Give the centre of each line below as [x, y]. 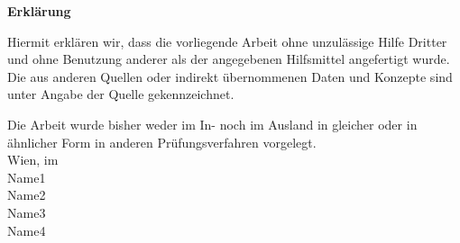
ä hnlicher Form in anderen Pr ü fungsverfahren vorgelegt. [162, 142]
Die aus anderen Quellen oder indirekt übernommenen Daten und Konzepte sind [230, 76]
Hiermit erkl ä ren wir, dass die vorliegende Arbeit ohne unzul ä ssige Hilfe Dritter [227, 41]
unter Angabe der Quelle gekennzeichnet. [121, 94]
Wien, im [33, 160]
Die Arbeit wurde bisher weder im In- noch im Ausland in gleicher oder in [212, 124]
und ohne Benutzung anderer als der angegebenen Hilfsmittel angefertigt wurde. [229, 59]
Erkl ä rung [39, 11]
